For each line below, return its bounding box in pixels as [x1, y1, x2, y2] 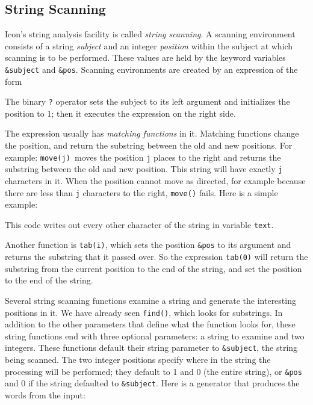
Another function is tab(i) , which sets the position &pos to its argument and [5, 238, 291, 251]
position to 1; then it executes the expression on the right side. [5, 107, 236, 119]
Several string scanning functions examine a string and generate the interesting [5, 294, 296, 306]
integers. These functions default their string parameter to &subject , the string [5, 341, 298, 354]
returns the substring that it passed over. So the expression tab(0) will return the [5, 250, 308, 263]
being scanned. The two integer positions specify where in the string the [5, 353, 271, 366]
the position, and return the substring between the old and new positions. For [5, 139, 293, 152]
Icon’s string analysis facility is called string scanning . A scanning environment [5, 28, 296, 40]
